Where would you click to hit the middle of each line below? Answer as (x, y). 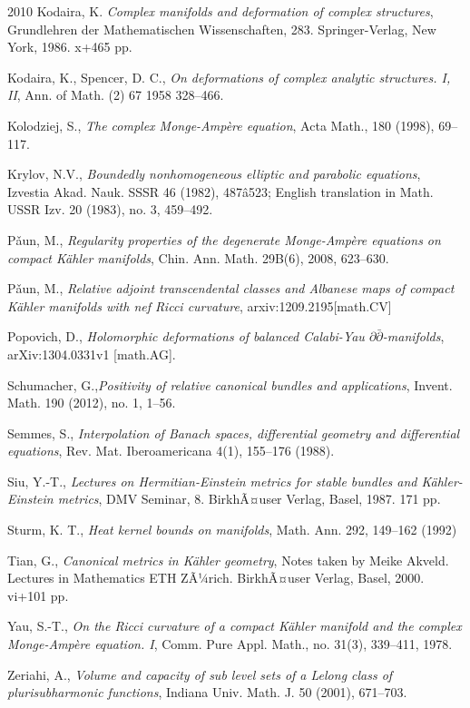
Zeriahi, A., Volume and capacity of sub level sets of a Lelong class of (200, 674)
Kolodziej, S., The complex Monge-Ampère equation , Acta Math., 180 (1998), (221, 125)
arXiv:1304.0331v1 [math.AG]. (92, 354)
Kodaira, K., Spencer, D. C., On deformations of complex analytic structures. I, (229, 77)
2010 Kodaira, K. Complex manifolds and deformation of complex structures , (220, 11)
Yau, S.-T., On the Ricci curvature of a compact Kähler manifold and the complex (235, 626)
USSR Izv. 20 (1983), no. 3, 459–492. (110, 209)
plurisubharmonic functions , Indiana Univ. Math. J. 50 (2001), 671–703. (207, 692)
